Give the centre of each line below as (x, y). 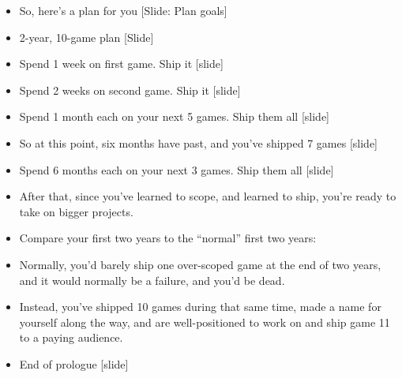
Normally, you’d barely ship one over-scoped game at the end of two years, (200, 264)
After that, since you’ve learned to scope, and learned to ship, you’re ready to (208, 196)
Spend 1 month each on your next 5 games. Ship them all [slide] (174, 116)
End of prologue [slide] (74, 363)
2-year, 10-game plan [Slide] (86, 37)
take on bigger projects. (76, 211)
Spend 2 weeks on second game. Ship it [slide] (130, 90)
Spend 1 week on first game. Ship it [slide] (121, 64)
